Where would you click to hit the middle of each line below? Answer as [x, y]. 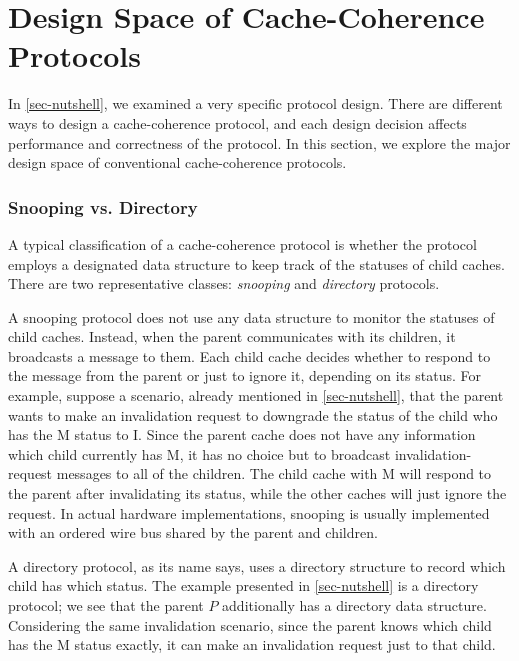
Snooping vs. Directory [103, 206]
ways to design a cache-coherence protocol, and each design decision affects [237, 122]
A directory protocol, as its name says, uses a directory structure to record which [257, 565]
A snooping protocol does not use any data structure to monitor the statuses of [251, 316]
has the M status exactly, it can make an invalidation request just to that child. [252, 644]
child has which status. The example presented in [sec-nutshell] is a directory [243, 585]
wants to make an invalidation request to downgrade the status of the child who [253, 414]
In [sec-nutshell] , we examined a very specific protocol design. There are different [255, 103]
